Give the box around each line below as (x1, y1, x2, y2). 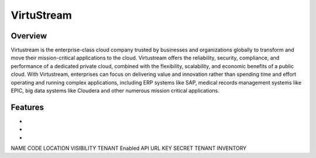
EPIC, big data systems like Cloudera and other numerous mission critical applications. (11, 87, 219, 94)
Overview (11, 31, 47, 41)
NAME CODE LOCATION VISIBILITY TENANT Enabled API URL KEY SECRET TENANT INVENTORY (11, 145, 247, 152)
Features (11, 102, 44, 112)
